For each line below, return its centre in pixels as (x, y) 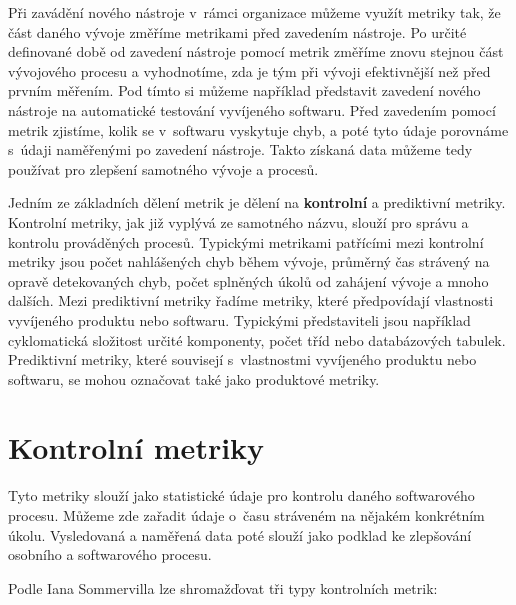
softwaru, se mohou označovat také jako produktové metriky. (194, 378)
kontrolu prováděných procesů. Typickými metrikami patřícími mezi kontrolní (246, 241)
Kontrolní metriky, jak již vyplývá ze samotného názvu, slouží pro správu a (238, 221)
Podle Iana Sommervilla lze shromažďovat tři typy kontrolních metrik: (223, 587)
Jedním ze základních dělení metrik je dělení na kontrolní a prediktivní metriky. (257, 202)
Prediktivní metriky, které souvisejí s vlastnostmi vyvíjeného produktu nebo (242, 359)
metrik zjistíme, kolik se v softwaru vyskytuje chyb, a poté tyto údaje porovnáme (258, 129)
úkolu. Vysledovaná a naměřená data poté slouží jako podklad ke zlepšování (240, 534)
